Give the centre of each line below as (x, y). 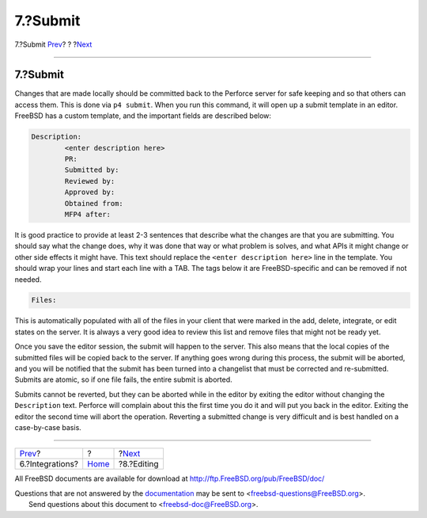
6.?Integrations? (49, 464)
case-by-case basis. (48, 427)
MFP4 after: (87, 214)
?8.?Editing (139, 464)
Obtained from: (94, 203)
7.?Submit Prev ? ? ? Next (53, 44)
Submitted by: (92, 170)
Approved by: (90, 192)
